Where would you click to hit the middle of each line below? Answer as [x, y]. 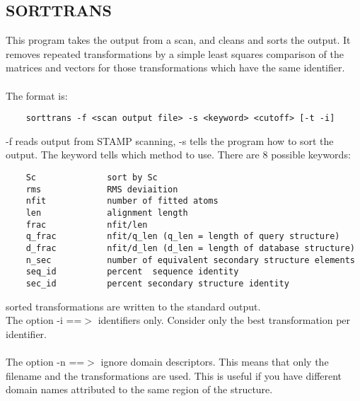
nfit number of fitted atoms [122, 201]
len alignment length [107, 213]
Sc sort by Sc [92, 178]
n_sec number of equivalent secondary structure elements [190, 260]
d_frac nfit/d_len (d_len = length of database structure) [190, 248]
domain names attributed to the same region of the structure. [139, 389]
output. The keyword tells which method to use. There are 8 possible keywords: [178, 155]
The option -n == [45, 361]
